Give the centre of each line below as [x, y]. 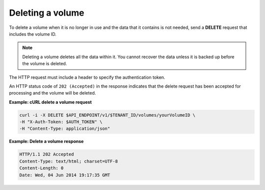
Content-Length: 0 [41, 168]
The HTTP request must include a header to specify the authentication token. [87, 77]
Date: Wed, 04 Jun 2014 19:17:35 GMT [65, 175]
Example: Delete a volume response [46, 142]
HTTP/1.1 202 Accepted [47, 154]
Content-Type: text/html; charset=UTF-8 [68, 161]
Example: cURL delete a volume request [50, 102]
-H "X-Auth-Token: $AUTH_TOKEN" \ [61, 122]
